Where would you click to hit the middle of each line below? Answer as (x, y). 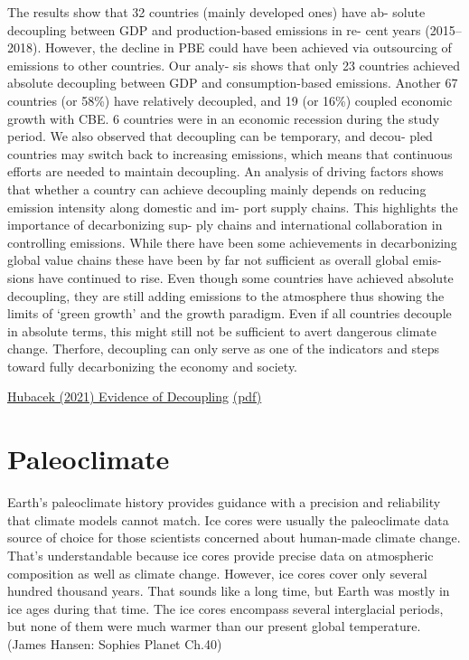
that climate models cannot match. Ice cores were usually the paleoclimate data (228, 519)
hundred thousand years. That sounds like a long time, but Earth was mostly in (229, 591)
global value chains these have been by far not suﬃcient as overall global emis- (225, 260)
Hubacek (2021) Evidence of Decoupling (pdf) (135, 396)
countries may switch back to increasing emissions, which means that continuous (230, 153)
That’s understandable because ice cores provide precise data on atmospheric (220, 555)
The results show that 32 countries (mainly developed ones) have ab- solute (216, 12)
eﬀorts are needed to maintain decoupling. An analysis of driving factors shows (225, 171)
